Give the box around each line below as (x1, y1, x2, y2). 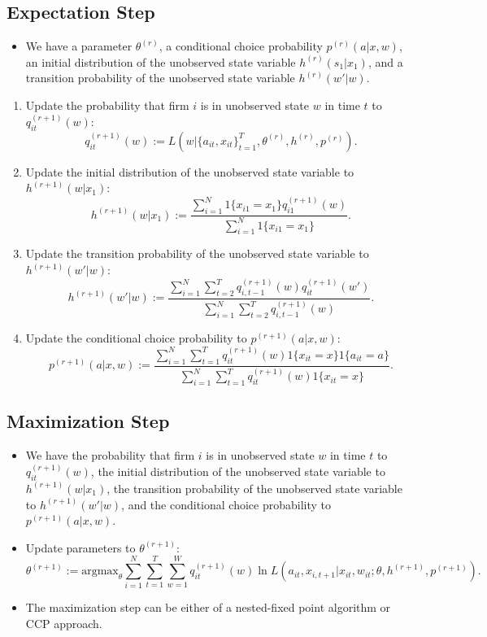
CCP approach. (25, 615, 102, 631)
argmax (81, 565, 119, 578)
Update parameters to (25, 539, 136, 556)
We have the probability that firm (25, 447, 195, 464)
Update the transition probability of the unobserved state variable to (25, 245, 369, 262)
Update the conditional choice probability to (25, 329, 247, 346)
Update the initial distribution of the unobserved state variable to (25, 163, 354, 180)
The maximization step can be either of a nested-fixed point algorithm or (25, 599, 391, 616)
